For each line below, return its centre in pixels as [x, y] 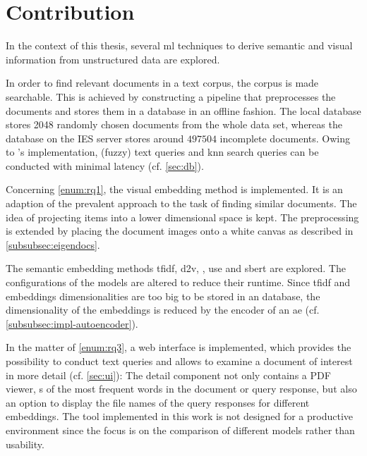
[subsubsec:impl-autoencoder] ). [72, 323]
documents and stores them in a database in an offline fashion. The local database [183, 110]
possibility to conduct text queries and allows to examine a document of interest [179, 361]
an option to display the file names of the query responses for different [158, 402]
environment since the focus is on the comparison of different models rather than [180, 430]
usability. [25, 444]
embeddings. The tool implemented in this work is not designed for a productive [179, 416]
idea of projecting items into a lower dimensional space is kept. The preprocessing [182, 217]
